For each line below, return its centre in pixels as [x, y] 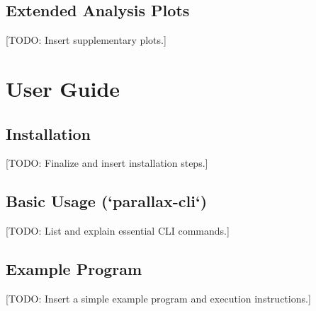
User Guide [63, 88]
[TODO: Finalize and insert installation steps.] [107, 163]
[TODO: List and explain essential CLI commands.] [118, 231]
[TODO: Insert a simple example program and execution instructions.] [158, 298]
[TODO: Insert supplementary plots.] [86, 40]
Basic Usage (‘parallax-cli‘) [107, 201]
